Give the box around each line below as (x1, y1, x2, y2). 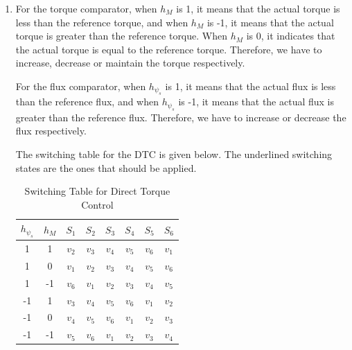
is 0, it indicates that (246, 28, 335, 43)
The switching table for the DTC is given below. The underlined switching (15, 146, 333, 161)
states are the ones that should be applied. (15, 160, 197, 175)
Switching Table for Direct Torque (24, 184, 170, 198)
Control (81, 197, 114, 211)
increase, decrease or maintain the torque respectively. (15, 55, 245, 70)
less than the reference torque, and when (15, 15, 188, 29)
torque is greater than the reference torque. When (15, 28, 227, 43)
